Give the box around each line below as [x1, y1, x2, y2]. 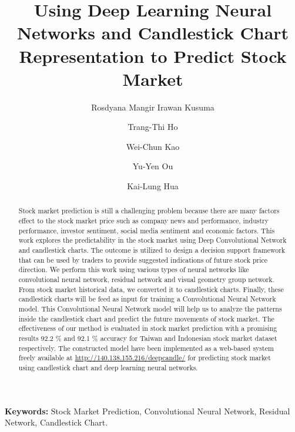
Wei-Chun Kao [126, 140, 180, 152]
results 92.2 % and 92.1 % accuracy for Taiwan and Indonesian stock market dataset [18, 333, 277, 343]
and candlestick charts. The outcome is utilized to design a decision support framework [18, 245, 286, 255]
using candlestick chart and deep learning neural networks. [18, 362, 198, 372]
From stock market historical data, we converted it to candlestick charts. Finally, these [18, 284, 284, 294]
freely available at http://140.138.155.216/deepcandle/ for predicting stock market [18, 353, 271, 363]
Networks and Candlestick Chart [16, 21, 289, 45]
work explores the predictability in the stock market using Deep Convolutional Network [18, 235, 287, 245]
